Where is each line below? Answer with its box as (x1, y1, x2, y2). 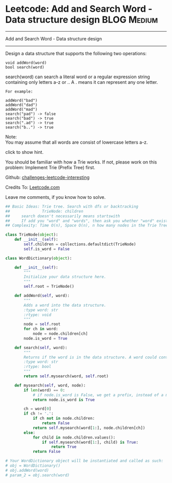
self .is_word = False (24, 246, 70, 251)
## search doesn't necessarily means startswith (5, 213, 120, 219)
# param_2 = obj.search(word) (5, 472, 70, 478)
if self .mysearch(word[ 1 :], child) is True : (41, 440, 139, 445)
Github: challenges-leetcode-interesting (5, 174, 90, 180)
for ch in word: (24, 327, 58, 332)
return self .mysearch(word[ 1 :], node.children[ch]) (32, 425, 145, 430)
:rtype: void (24, 312, 52, 317)
